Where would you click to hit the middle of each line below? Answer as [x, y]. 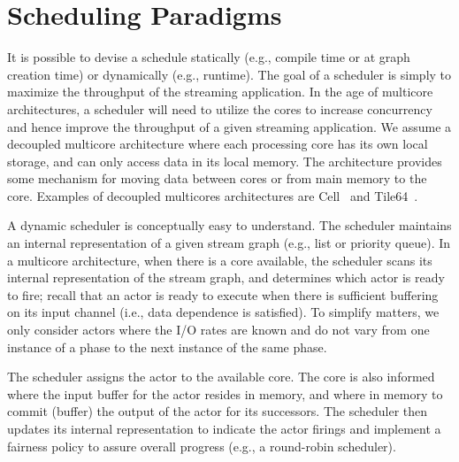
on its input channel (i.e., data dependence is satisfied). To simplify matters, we [223, 312]
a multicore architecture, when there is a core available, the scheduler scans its [220, 260]
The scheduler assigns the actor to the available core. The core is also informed [221, 377]
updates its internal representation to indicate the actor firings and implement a [224, 428]
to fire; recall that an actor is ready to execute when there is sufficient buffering [223, 294]
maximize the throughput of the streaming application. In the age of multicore [220, 92]
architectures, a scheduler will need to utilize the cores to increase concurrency [220, 108]
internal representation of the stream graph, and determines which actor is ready [226, 277]
